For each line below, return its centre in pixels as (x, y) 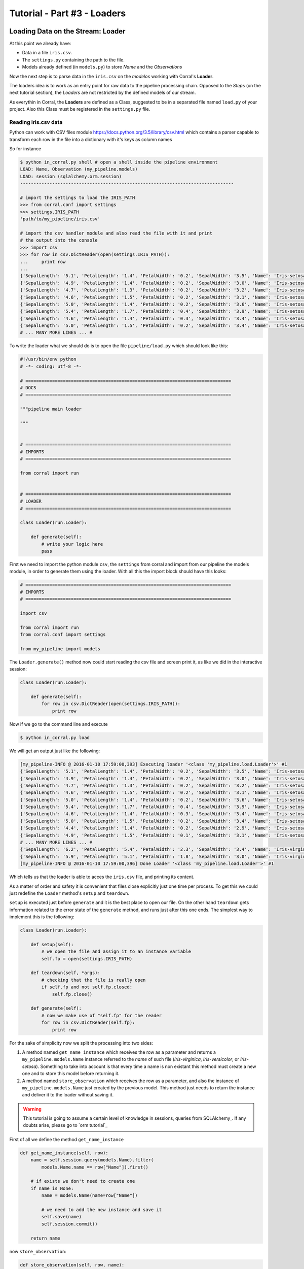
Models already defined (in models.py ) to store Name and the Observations (102, 67)
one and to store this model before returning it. (71, 1074)
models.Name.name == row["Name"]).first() (95, 1167)
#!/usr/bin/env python (48, 359)
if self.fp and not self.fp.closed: (87, 987)
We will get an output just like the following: (55, 751)
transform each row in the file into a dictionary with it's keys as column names (91, 139)
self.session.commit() (70, 1224)
